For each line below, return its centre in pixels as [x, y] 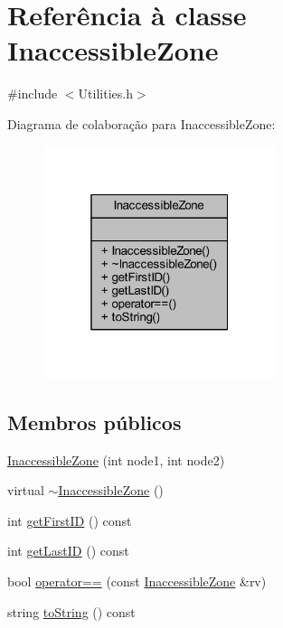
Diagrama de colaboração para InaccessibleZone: [141, 123]
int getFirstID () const [70, 520]
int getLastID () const [68, 551]
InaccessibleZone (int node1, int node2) [116, 459]
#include [33, 94]
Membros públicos [94, 422]
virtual [26, 490]
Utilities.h [105, 94]
